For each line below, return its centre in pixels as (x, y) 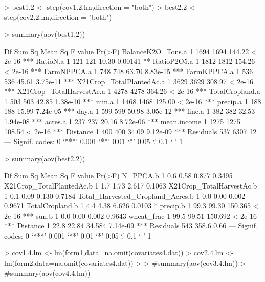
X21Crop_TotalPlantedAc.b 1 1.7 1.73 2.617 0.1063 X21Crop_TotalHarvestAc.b (131, 185)
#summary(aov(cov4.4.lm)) (47, 273)
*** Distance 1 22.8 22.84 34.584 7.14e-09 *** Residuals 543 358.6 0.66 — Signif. (131, 226)
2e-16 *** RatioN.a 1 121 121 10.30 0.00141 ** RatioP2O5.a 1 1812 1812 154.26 (130, 61)
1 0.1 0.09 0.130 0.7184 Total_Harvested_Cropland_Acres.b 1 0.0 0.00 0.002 (125, 195)
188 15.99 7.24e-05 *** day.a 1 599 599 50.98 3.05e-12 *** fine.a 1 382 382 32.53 (130, 111)
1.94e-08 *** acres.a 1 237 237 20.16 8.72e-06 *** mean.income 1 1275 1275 (123, 121)
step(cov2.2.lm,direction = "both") (58, 17)
